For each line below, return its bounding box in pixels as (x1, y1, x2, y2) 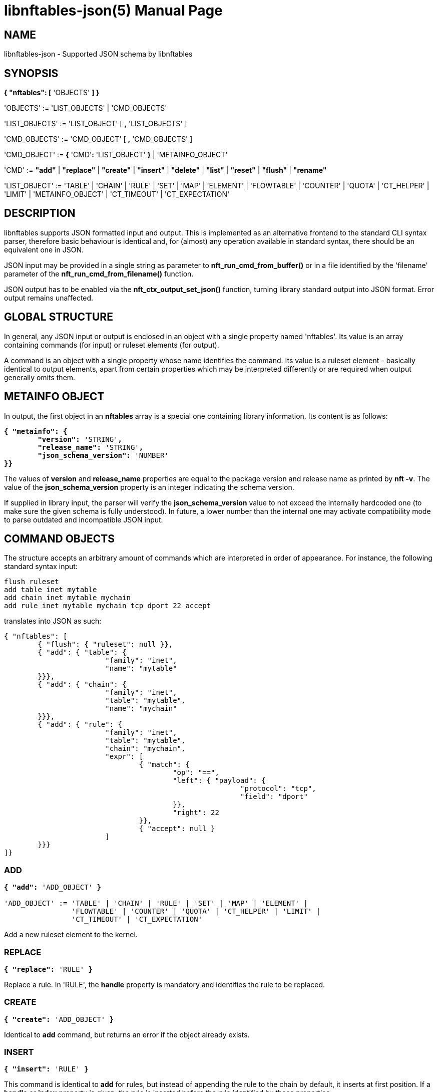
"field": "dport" (240, 792, 308, 801)
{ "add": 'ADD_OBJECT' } (4, 883, 101, 892)
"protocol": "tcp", (240, 784, 316, 793)
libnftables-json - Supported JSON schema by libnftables (4, 50, 193, 59)
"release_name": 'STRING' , (38, 443, 144, 451)
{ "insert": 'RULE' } (4, 1065, 89, 1073)
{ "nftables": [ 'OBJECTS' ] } (4, 88, 100, 97)
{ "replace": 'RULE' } (4, 965, 93, 973)
